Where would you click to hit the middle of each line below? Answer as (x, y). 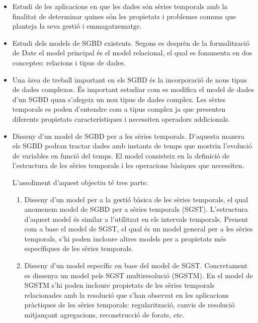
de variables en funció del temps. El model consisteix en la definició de (121, 155)
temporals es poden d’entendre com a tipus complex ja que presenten (119, 109)
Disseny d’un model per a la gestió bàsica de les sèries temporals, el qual (136, 199)
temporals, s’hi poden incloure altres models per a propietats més (125, 238)
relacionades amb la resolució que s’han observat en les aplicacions (126, 295)
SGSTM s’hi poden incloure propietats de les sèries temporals (119, 285)
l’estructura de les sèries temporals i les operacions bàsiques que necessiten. (128, 165)
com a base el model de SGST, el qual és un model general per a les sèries (139, 229)
